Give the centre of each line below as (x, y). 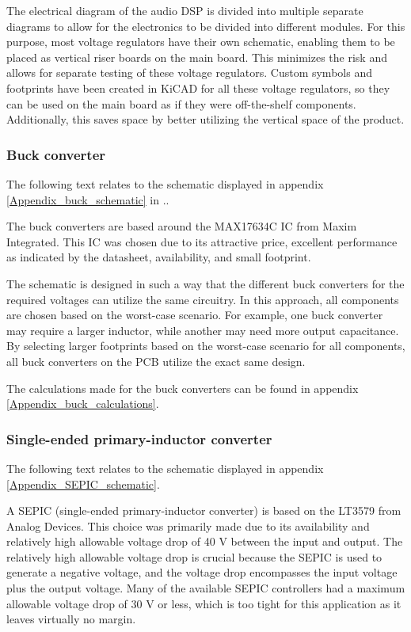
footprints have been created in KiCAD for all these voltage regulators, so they (198, 88)
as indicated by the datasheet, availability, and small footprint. (159, 257)
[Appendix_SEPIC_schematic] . (83, 484)
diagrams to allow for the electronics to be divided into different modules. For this (206, 26)
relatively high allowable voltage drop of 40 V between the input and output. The (205, 541)
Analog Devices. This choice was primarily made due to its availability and (188, 525)
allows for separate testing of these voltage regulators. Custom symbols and (189, 72)
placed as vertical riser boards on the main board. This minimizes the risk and (197, 57)
